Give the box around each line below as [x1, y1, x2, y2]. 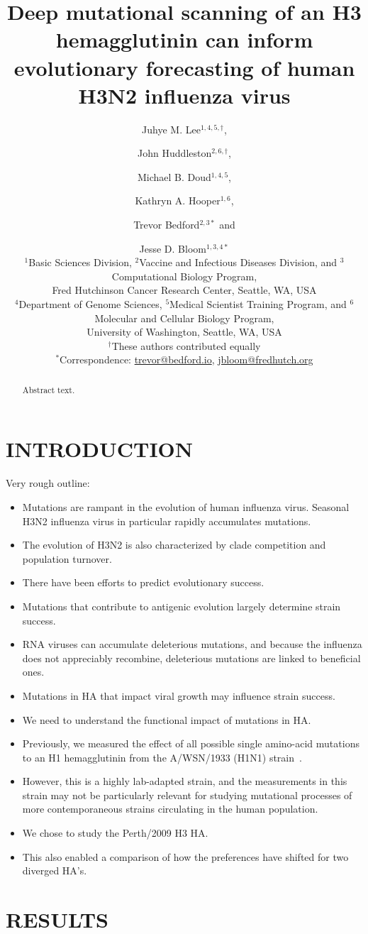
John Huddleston [138, 145, 212, 160]
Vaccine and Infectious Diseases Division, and [139, 255, 338, 270]
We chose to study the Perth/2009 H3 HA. [22, 825, 208, 840]
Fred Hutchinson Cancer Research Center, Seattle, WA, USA [52, 282, 317, 297]
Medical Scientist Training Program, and [169, 297, 347, 312]
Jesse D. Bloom [139, 241, 206, 256]
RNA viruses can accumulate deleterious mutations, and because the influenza [22, 637, 362, 652]
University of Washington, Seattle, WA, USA [87, 324, 282, 339]
